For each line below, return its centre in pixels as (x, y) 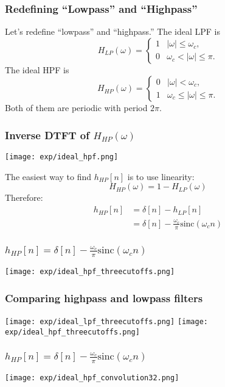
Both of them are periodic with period (76, 108)
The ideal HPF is (37, 69)
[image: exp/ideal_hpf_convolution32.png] (92, 378)
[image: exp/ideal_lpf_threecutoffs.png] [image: (106, 322)
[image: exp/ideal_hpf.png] (62, 157)
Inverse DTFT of (47, 135)
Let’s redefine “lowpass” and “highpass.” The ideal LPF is (112, 31)
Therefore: (24, 197)
